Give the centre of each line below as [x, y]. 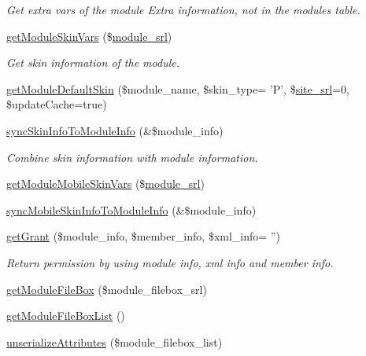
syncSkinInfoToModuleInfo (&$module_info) [115, 130]
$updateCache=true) [57, 104]
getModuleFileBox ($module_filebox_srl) [107, 289]
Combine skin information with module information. [132, 157]
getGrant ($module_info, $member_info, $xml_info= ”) [143, 236]
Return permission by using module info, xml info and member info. [170, 262]
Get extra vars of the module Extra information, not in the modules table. [183, 9]
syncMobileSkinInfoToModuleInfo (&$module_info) [131, 209]
